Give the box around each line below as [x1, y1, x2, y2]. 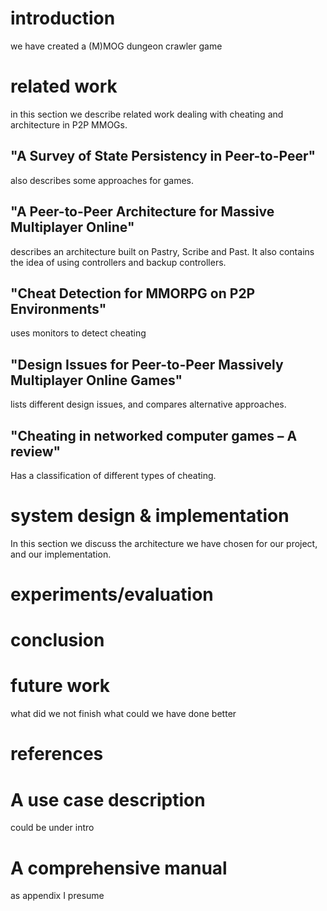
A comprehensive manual [10, 857, 228, 879]
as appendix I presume [10, 890, 105, 902]
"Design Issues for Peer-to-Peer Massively [10, 356, 284, 373]
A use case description [10, 788, 206, 811]
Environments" [10, 300, 107, 317]
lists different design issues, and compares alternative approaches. [10, 398, 287, 411]
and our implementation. [10, 548, 112, 560]
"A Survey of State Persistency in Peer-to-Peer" [10, 148, 317, 165]
